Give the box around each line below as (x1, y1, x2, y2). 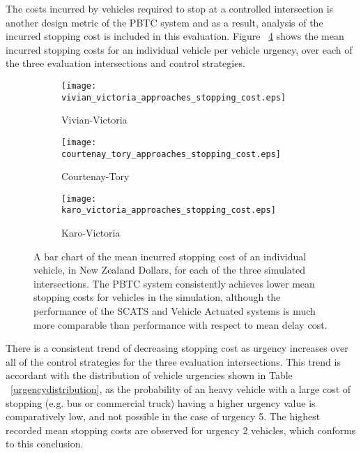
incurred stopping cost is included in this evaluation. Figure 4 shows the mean (6, 29, 344, 43)
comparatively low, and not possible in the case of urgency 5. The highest (6, 409, 321, 424)
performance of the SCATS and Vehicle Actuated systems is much (33, 304, 316, 318)
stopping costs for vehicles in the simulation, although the (33, 290, 281, 304)
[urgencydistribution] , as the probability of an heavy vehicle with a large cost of (10, 382, 351, 396)
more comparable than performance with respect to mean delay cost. (33, 317, 328, 332)
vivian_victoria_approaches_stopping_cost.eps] (61, 92, 286, 103)
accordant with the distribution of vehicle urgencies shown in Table (6, 368, 293, 383)
